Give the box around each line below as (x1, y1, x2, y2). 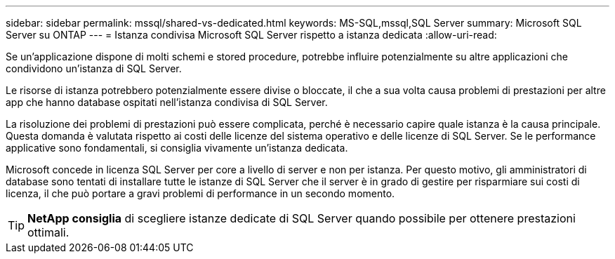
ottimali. (27, 225, 70, 239)
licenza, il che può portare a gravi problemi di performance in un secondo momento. (6, 187, 395, 199)
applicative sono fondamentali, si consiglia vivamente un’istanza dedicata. (6, 142, 348, 154)
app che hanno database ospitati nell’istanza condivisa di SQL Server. (6, 96, 328, 108)
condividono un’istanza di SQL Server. (6, 62, 182, 74)
